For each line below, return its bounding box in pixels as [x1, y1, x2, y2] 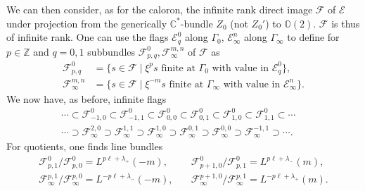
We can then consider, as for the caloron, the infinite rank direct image [6, 2, 313, 16]
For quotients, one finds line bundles [6, 139, 163, 154]
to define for [287, 30, 340, 44]
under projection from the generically [6, 16, 167, 30]
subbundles [87, 44, 136, 58]
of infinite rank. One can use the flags [6, 30, 169, 44]
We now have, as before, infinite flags [6, 91, 167, 106]
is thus [331, 16, 360, 30]
